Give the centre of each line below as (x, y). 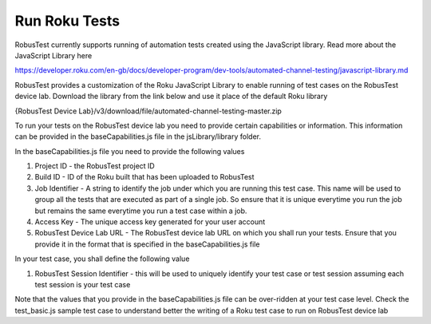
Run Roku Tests (67, 21)
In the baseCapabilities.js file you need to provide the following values (130, 151)
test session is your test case (83, 284)
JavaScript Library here (53, 55)
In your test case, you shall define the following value (102, 259)
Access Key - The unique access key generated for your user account (150, 222)
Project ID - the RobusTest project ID (95, 166)
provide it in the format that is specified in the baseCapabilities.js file (147, 244)
